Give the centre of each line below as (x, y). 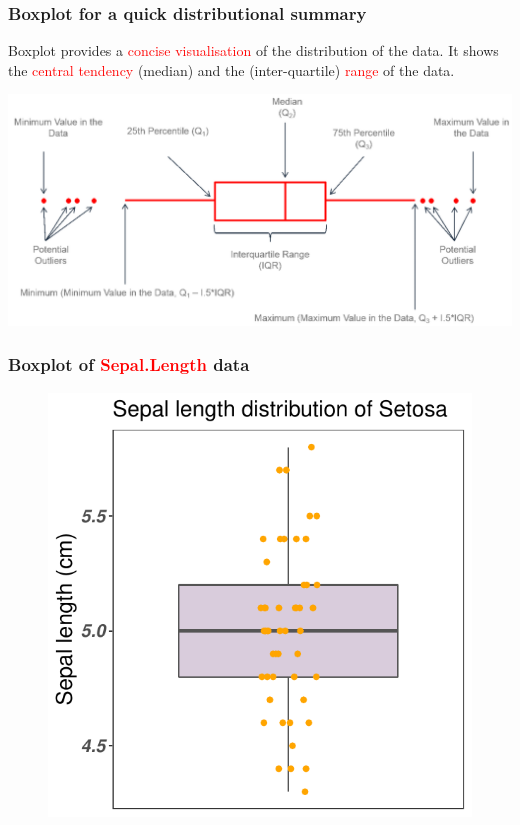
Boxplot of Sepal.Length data (129, 364)
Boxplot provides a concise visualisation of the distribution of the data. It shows (253, 50)
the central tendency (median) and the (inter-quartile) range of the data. (231, 69)
